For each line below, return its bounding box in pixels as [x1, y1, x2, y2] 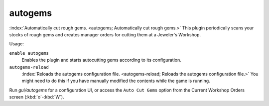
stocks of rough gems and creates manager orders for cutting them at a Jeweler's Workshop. [9, 31, 201, 37]
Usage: [9, 41, 24, 47]
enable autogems [9, 50, 49, 56]
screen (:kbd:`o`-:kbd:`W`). [9, 94, 64, 100]
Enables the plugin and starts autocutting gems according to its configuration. [21, 57, 182, 63]
